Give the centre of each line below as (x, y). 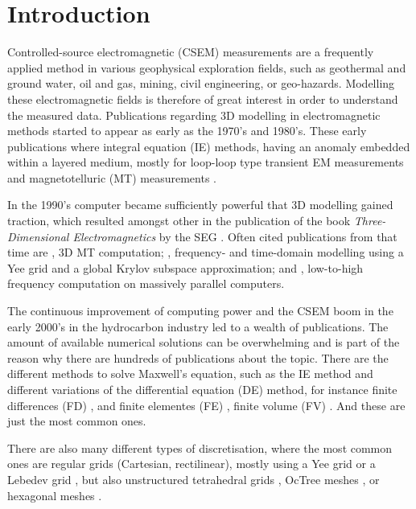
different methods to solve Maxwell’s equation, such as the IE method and (190, 374)
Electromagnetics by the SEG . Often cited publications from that (235, 236)
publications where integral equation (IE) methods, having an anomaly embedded (209, 146)
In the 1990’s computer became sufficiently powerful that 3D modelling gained (200, 205)
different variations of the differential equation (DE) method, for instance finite (202, 389)
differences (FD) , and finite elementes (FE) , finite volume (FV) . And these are (206, 405)
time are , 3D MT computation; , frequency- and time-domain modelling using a (206, 252)
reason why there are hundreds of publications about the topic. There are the (198, 357)
